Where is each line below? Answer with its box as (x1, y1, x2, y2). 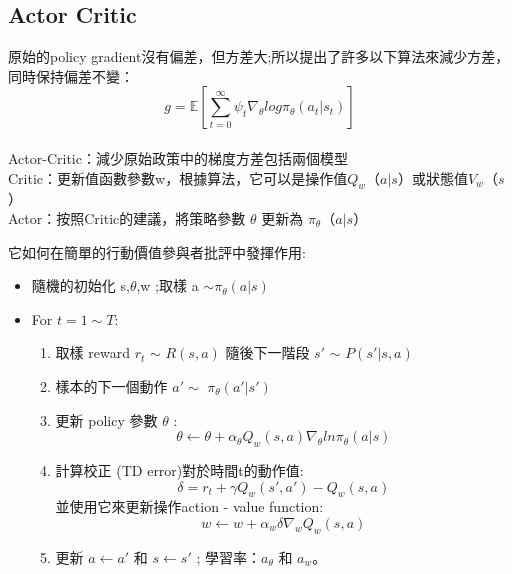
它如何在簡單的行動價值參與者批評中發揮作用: (8, 241, 306, 262)
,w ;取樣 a (136, 275, 199, 296)
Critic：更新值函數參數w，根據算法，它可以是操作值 (8, 167, 348, 188)
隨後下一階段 (225, 342, 310, 363)
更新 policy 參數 (55, 409, 158, 430)
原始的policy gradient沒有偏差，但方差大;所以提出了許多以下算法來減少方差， (8, 46, 510, 67)
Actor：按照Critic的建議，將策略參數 (8, 207, 246, 228)
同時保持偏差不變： (8, 65, 134, 86)
